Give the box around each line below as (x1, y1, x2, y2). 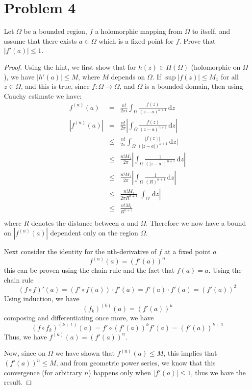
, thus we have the (191, 367, 246, 377)
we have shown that (55, 348, 115, 358)
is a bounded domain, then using (145, 81, 243, 91)
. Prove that (179, 35, 216, 46)
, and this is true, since (21, 81, 90, 91)
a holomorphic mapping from (95, 26, 182, 36)
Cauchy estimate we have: (4, 90, 82, 101)
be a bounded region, (24, 26, 87, 36)
